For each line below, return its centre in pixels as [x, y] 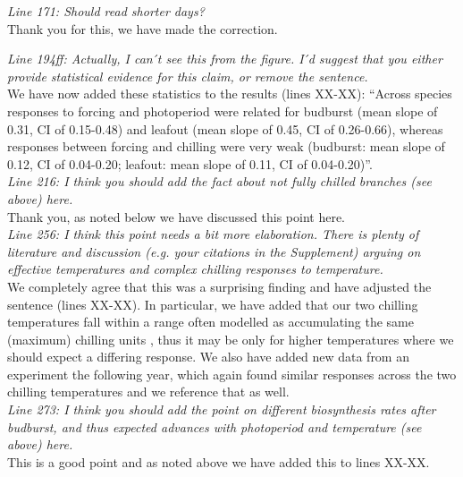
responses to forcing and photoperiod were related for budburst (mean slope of [223, 111]
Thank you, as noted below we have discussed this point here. [177, 216]
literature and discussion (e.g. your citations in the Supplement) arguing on [214, 251]
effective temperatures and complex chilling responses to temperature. [195, 269]
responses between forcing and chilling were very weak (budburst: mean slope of [226, 146]
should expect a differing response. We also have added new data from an [208, 357]
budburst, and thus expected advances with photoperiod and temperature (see [215, 426]
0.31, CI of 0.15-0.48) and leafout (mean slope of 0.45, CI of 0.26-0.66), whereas [225, 128]
